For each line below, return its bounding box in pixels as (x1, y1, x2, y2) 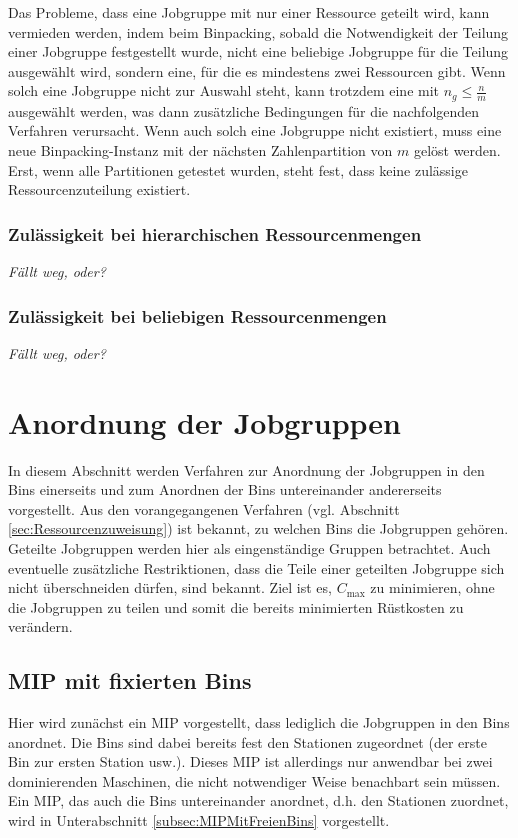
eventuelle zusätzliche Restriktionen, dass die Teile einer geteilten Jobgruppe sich (8, 557, 505, 578)
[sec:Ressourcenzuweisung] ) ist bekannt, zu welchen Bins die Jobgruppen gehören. (8, 518, 509, 539)
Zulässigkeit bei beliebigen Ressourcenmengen (8, 303, 387, 328)
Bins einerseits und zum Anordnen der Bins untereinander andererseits (8, 479, 442, 500)
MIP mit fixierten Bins (8, 665, 252, 696)
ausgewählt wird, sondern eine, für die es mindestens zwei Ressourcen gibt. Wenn (8, 60, 506, 81)
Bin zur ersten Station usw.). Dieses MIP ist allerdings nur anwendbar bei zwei (8, 751, 493, 772)
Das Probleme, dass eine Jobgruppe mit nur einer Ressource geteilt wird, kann (8, 2, 490, 22)
